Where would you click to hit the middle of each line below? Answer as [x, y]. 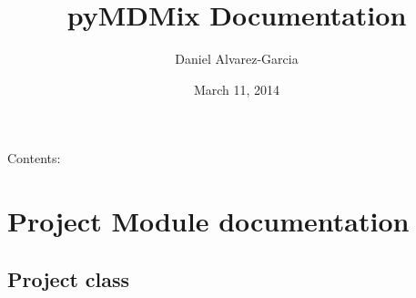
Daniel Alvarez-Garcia [237, 59]
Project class [69, 278]
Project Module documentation [208, 221]
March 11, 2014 [237, 89]
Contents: [34, 158]
